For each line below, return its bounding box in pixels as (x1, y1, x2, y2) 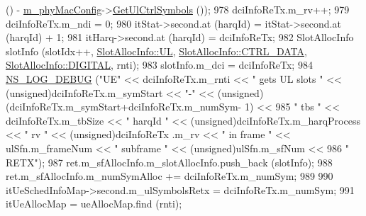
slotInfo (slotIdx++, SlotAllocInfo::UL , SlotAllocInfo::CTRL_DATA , (6, 43, 307, 58)
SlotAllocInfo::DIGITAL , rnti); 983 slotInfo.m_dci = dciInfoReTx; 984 (6, 57, 313, 72)
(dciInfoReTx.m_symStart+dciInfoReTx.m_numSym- (6, 99, 242, 114)
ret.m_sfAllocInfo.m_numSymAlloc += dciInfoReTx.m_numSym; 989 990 (6, 169, 333, 183)
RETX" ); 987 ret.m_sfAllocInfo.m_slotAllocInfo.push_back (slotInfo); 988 (6, 154, 333, 169)
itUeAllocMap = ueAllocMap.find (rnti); (6, 196, 182, 211)
